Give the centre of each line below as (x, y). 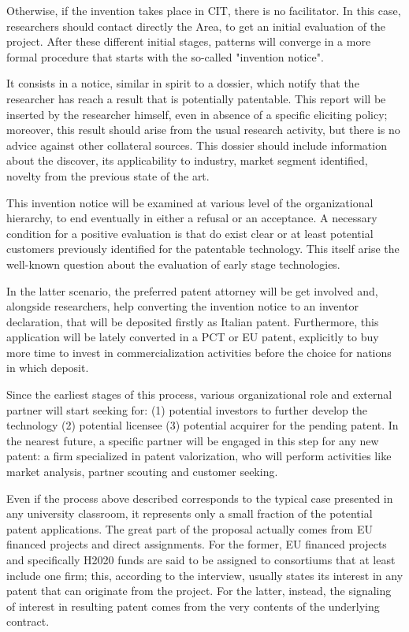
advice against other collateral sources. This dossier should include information (197, 145)
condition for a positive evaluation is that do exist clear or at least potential (190, 233)
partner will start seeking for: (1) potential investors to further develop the (187, 409)
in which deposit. (48, 368)
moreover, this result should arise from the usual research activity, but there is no (203, 130)
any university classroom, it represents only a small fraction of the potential (190, 513)
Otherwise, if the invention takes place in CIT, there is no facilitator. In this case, (204, 10)
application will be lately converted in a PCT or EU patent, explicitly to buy (193, 337)
